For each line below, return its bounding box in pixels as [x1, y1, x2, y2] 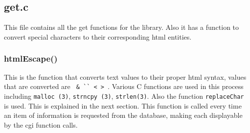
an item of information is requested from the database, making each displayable [4, 110, 243, 120]
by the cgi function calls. [4, 119, 78, 130]
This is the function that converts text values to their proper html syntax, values [4, 71, 247, 82]
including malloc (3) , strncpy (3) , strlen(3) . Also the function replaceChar [4, 90, 244, 101]
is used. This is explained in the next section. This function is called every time [4, 100, 242, 111]
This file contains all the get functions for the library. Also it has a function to [4, 22, 239, 32]
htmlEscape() [4, 52, 58, 65]
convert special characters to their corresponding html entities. [4, 31, 192, 42]
